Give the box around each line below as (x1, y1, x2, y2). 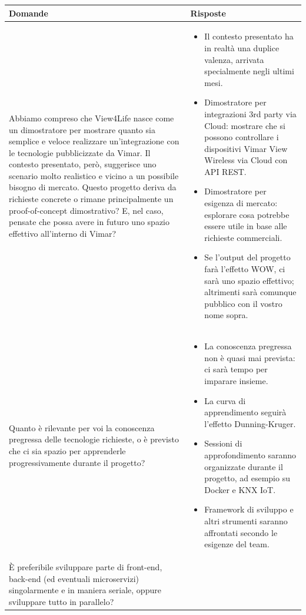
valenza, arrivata (204, 53, 264, 65)
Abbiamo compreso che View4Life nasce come (9, 111, 174, 124)
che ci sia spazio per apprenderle (9, 445, 126, 457)
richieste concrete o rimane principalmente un (9, 193, 174, 205)
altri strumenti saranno (204, 514, 288, 527)
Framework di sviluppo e (204, 503, 294, 515)
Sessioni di (204, 437, 242, 449)
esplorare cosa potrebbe (204, 208, 290, 220)
